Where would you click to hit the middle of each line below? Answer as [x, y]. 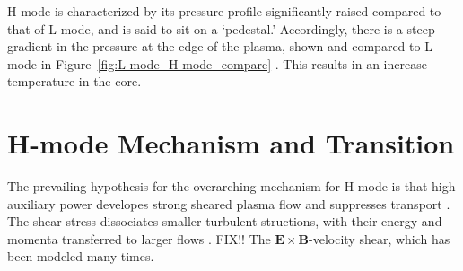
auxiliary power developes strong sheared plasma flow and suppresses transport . [229, 203]
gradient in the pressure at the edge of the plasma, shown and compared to [214, 46]
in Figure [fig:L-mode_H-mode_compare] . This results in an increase [234, 63]
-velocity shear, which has [380, 238]
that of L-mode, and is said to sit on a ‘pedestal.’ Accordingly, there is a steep [221, 28]
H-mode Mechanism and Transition [231, 143]
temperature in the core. [74, 81]
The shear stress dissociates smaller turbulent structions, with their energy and [225, 221]
